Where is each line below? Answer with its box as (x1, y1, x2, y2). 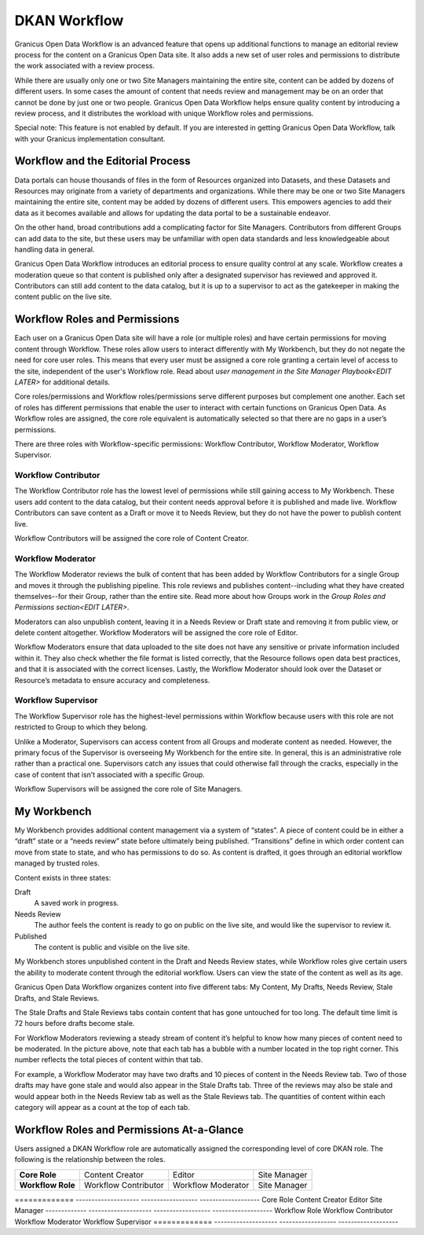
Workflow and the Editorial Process (14, 154, 192, 168)
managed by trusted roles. (14, 858, 100, 868)
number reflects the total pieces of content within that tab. (14, 1055, 203, 1064)
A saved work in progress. (34, 899, 119, 908)
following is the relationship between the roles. (14, 1155, 166, 1164)
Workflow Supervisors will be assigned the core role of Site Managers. (14, 785, 243, 794)
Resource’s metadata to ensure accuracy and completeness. (14, 675, 210, 685)
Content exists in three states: (14, 873, 111, 882)
